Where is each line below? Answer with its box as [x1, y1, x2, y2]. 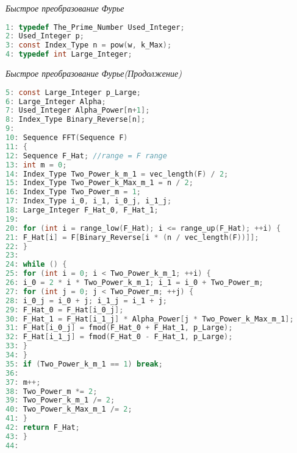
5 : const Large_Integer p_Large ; [5, 88, 141, 97]
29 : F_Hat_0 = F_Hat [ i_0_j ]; [5, 305, 124, 314]
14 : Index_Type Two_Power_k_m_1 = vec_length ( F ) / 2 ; [5, 169, 229, 178]
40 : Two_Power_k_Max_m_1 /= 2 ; [5, 405, 132, 414]
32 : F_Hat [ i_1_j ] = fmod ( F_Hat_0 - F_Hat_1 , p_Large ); [5, 332, 233, 342]
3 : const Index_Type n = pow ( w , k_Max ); [5, 41, 172, 50]
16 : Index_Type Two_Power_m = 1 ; [5, 188, 141, 197]
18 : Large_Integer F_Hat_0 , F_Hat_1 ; [5, 206, 159, 215]
